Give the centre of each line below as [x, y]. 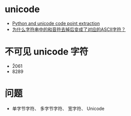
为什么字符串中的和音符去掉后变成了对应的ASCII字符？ [69, 29]
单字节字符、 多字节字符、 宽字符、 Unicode [58, 108]
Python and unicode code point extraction [56, 23]
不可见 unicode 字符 [47, 52]
